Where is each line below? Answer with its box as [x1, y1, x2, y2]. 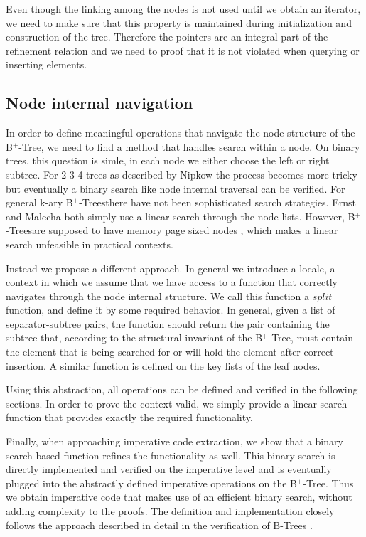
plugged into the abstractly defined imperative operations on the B [6, 475, 297, 490]
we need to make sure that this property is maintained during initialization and [6, 15, 352, 30]
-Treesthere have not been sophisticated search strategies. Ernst [79, 195, 356, 210]
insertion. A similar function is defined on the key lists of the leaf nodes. [6, 358, 321, 373]
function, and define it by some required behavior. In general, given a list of [6, 302, 335, 317]
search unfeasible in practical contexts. [6, 236, 173, 251]
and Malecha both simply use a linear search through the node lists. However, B [6, 208, 355, 223]
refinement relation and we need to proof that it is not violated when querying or [6, 43, 360, 58]
